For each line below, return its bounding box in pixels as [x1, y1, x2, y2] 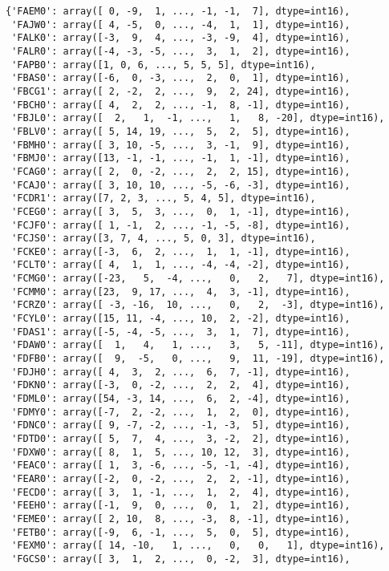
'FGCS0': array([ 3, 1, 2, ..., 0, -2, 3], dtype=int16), [11, 553, 351, 565]
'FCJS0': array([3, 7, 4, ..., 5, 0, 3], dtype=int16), [11, 233, 316, 245]
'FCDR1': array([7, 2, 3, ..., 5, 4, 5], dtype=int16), [11, 192, 316, 205]
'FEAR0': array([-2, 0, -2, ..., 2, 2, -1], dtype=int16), [11, 472, 351, 484]
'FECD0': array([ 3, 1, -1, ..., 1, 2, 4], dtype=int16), [11, 486, 351, 498]
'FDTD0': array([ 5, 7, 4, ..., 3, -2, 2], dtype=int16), [11, 433, 351, 444]
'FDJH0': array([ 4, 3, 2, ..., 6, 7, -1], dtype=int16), [11, 366, 351, 378]
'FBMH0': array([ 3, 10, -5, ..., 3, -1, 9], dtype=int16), [11, 139, 351, 151]
